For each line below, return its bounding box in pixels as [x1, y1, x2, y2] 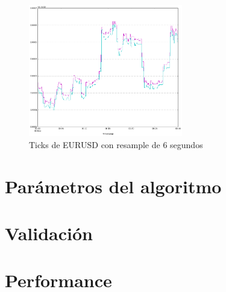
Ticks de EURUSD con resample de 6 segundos [29, 138, 203, 151]
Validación [5, 221, 93, 246]
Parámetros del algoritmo [5, 173, 222, 198]
